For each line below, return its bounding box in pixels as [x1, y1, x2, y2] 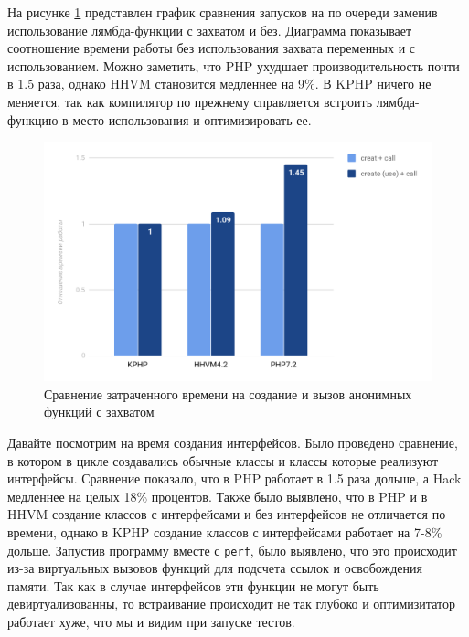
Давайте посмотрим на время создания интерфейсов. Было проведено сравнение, [7, 433, 458, 452]
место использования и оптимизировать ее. [72, 110, 312, 129]
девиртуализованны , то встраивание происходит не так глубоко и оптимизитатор [7, 594, 455, 613]
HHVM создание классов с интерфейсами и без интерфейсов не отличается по [7, 504, 446, 524]
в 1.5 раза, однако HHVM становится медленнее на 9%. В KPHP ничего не [7, 74, 432, 93]
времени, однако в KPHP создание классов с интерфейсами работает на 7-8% [7, 523, 442, 541]
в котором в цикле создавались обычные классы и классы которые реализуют [7, 451, 439, 470]
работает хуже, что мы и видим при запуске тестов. [7, 612, 295, 632]
